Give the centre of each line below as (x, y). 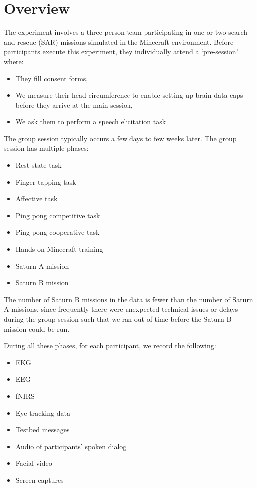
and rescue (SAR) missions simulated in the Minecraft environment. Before (119, 42)
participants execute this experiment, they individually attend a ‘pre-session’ (121, 52)
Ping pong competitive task (58, 215)
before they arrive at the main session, (74, 105)
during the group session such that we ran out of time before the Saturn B (118, 319)
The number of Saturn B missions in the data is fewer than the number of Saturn (128, 299)
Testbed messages (43, 429)
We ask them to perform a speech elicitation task (91, 122)
